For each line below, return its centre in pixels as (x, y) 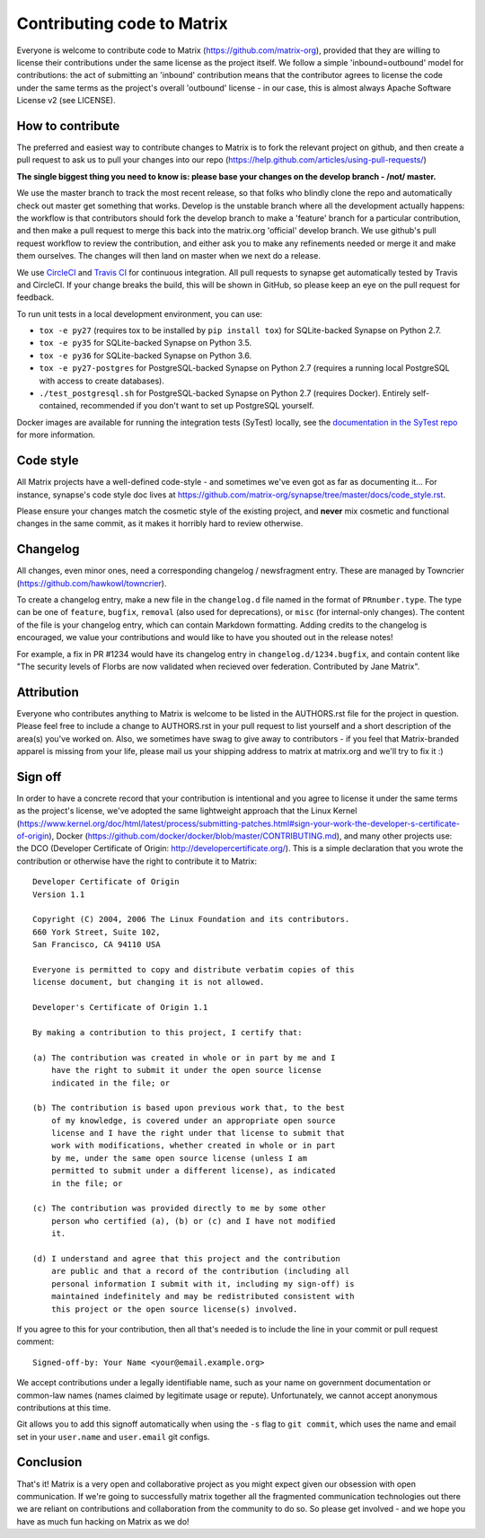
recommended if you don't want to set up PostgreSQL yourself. (197, 406)
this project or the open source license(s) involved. (174, 1309)
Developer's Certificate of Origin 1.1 (120, 1007)
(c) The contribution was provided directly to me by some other (180, 1208)
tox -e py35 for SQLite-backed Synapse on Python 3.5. (145, 343)
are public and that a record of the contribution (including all (200, 1271)
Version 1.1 (59, 894)
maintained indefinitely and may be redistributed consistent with (203, 1296)
